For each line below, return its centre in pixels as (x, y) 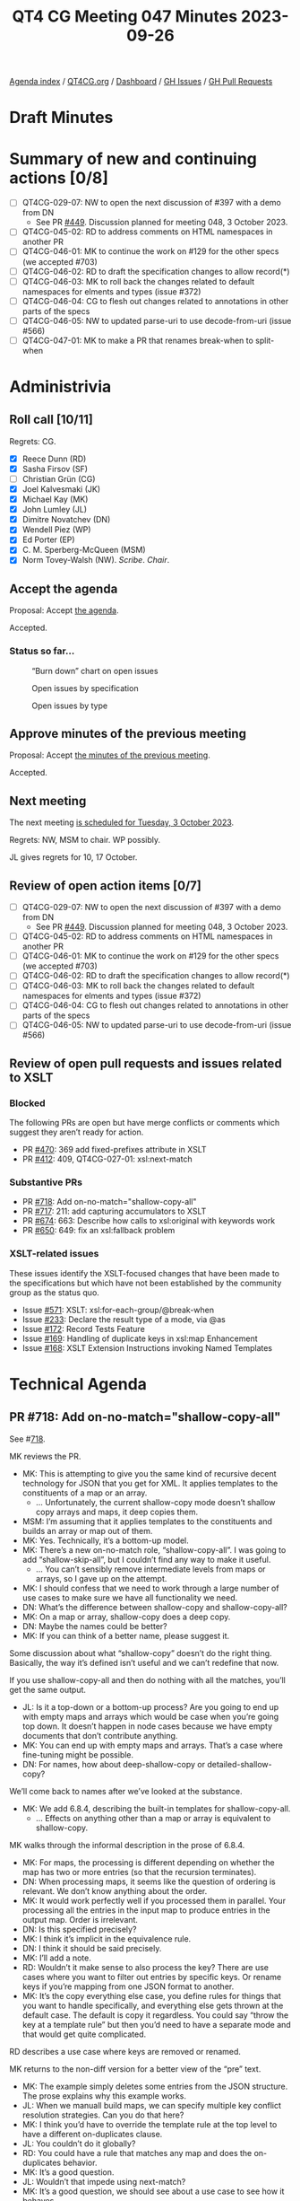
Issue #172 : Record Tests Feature (83, 1328)
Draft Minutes (61, 118)
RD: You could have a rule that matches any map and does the (137, 2153)
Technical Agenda (78, 1384)
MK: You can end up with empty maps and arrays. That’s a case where (153, 1745)
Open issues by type (70, 706)
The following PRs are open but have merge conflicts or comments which (145, 1123)
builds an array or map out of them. (87, 1530)
